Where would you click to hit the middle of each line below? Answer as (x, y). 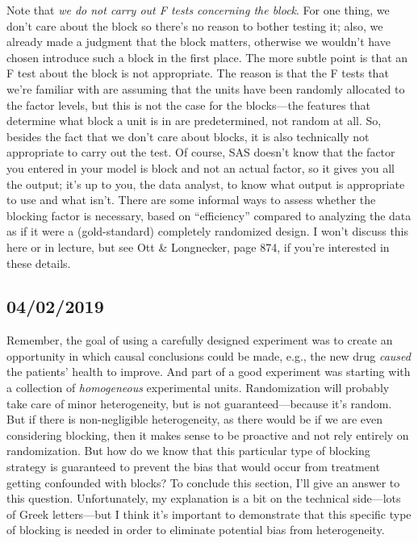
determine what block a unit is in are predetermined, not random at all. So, (194, 121)
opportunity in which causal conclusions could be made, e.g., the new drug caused (209, 355)
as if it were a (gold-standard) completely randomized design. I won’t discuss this (208, 231)
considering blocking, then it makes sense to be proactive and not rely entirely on (208, 434)
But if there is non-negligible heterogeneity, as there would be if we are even (194, 419)
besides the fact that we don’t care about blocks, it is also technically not (188, 136)
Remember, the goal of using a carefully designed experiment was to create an (200, 340)
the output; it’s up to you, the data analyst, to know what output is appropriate (206, 184)
